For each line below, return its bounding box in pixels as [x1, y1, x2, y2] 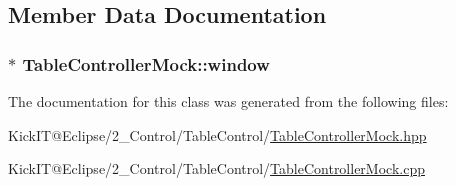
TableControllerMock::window [22, 51, 270, 76]
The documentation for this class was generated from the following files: [8, 91, 449, 111]
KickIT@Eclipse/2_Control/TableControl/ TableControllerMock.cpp [8, 158, 425, 179]
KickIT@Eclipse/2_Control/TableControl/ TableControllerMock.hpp [8, 124, 427, 145]
